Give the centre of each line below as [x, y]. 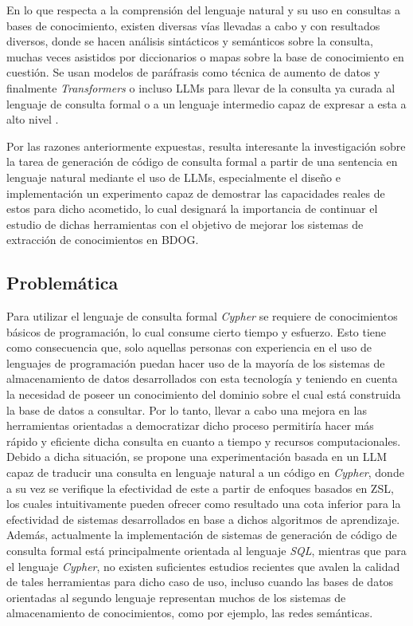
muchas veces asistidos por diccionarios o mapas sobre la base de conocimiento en [205, 56]
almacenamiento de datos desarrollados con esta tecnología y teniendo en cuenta [202, 378]
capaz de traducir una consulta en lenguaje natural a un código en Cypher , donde [205, 472]
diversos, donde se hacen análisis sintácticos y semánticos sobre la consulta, [190, 41]
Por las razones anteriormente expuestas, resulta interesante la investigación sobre [206, 146]
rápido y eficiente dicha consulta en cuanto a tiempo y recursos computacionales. [204, 441]
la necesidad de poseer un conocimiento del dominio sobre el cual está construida [204, 394]
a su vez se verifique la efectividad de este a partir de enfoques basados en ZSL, [200, 488]
